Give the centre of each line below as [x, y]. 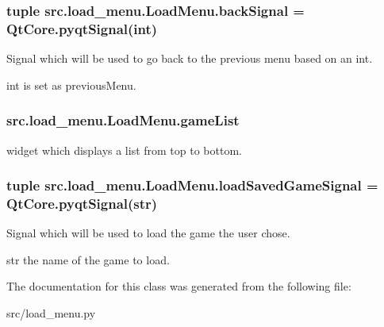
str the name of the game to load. [88, 259]
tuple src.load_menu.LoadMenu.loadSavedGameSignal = [192, 185]
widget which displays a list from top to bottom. [124, 150]
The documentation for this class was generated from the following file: [179, 286]
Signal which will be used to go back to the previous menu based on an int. [190, 58]
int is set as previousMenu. [71, 85]
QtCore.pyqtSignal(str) [82, 203]
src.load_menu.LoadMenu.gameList [123, 120]
